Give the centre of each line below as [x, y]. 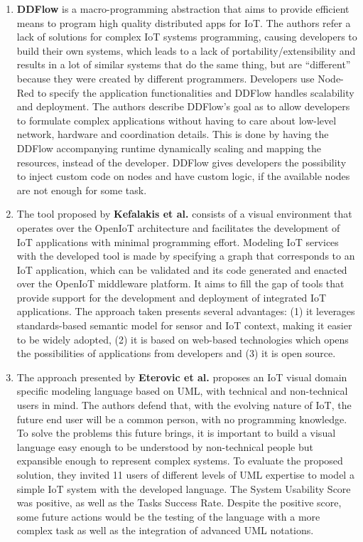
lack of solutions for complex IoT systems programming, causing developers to [187, 37]
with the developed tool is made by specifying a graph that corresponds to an [186, 256]
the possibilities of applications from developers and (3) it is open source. [176, 353]
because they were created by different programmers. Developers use [166, 78]
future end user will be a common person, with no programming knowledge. [182, 419]
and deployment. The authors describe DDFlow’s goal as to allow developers [183, 106]
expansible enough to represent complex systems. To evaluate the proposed [180, 461]
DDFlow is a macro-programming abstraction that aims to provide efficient [183, 9]
